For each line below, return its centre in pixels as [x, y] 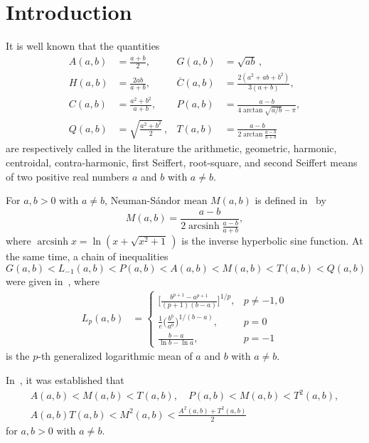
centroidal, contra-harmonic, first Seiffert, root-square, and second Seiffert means [182, 162]
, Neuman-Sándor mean [156, 200]
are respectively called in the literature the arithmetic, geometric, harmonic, [171, 148]
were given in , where [53, 281]
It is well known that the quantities [83, 46]
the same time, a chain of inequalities [87, 256]
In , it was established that [65, 379]
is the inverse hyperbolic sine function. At [272, 241]
